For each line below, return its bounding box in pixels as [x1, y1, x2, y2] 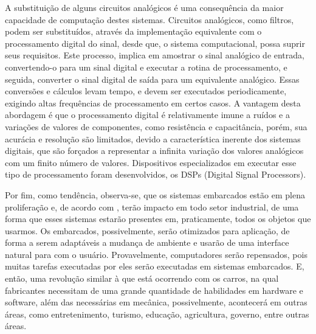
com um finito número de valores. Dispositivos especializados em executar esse [5, 156, 297, 169]
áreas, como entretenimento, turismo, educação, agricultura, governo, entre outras [5, 307, 309, 320]
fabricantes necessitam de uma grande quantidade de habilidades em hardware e [5, 284, 303, 296]
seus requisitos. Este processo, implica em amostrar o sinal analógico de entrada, [5, 49, 304, 61]
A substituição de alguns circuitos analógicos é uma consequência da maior [5, 1, 284, 13]
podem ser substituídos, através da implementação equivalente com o [5, 25, 262, 38]
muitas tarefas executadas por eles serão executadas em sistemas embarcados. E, [5, 260, 304, 273]
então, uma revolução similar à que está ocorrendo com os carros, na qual [5, 272, 279, 285]
